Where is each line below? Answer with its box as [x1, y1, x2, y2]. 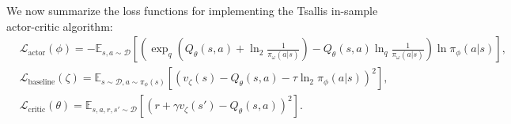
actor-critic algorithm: [6, 17, 113, 34]
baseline [28, 77, 55, 86]
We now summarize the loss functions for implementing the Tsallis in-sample [6, 2, 378, 18]
